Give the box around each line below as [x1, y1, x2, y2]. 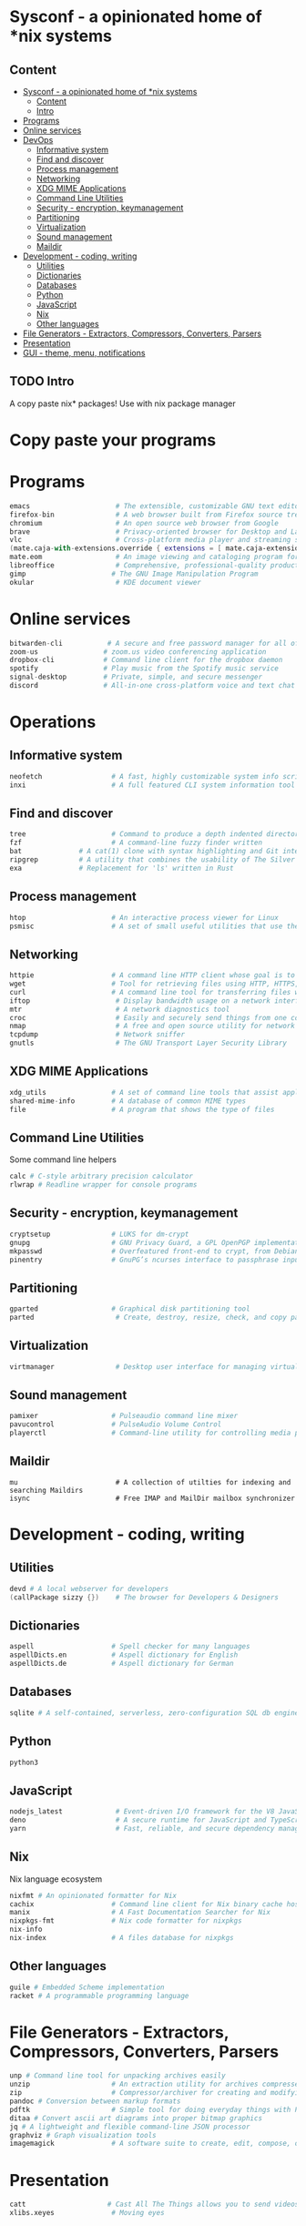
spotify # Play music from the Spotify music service [9, 664, 280, 673]
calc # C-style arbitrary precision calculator [9, 1172, 194, 1181]
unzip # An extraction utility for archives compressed [9, 2079, 303, 2089]
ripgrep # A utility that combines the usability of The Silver [9, 855, 296, 864]
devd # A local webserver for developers [9, 1584, 169, 1593]
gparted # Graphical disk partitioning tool [9, 1304, 250, 1313]
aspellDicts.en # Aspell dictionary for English [9, 1650, 239, 1659]
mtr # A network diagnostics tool [9, 1005, 230, 1014]
